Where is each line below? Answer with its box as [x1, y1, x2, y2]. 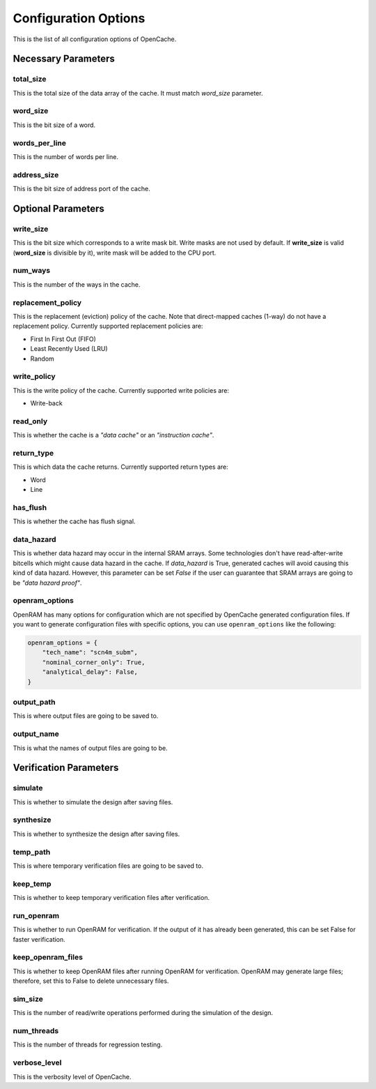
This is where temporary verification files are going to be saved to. [13, 862, 203, 870]
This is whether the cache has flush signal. [13, 517, 136, 526]
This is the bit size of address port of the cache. [13, 185, 150, 193]
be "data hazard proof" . [13, 578, 82, 587]
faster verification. [13, 935, 65, 943]
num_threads [13, 1026, 59, 1036]
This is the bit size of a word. [13, 121, 96, 129]
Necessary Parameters [13, 53, 115, 65]
